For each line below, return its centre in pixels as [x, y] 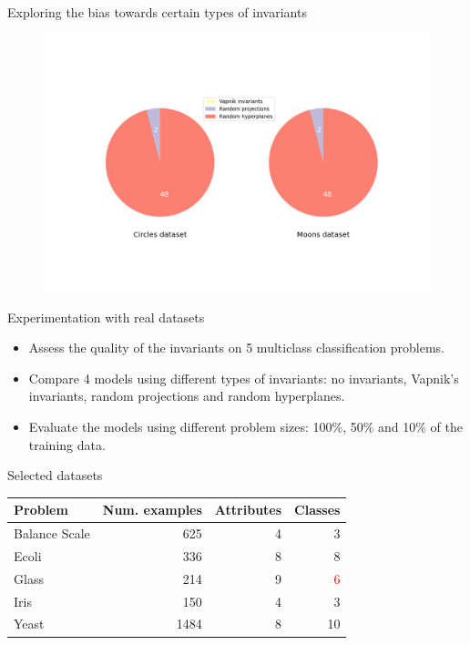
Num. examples [152, 510]
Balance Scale [52, 533]
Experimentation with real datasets [106, 317]
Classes [317, 510]
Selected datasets [55, 475]
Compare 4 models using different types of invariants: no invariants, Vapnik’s [244, 378]
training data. [67, 444]
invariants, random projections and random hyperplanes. [187, 396]
